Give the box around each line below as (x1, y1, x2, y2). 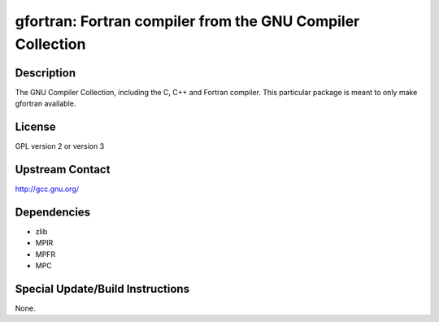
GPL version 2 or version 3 (15, 141, 105, 151)
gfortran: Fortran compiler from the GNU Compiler (15, 12, 360, 30)
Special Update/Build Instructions (15, 281, 190, 296)
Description (15, 66, 76, 80)
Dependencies (15, 205, 91, 219)
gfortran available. (15, 98, 76, 109)
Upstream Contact (15, 163, 111, 176)
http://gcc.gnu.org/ (15, 184, 79, 194)
